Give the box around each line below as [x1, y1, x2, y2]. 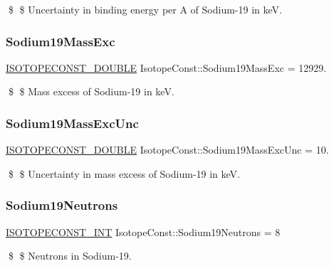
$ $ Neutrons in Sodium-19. [8, 248, 132, 263]
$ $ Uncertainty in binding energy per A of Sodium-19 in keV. [8, 2, 282, 16]
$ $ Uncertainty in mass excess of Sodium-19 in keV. [8, 166, 240, 181]
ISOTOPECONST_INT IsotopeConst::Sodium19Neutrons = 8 [6, 224, 281, 239]
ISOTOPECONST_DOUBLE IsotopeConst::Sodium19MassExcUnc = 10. [6, 142, 329, 157]
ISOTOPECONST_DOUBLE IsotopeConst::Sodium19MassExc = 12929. [6, 60, 327, 75]
